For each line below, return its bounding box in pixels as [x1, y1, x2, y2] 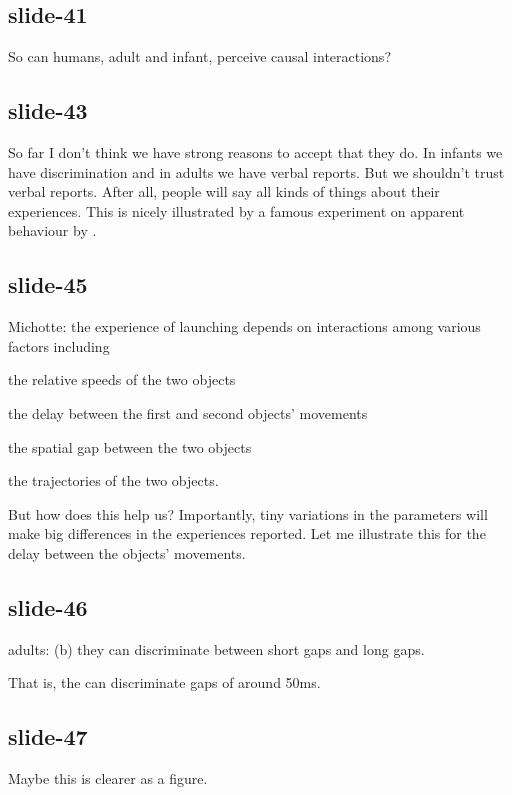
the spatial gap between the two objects [8, 436, 252, 457]
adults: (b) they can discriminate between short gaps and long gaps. [8, 638, 425, 659]
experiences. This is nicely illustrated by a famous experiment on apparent [8, 200, 465, 221]
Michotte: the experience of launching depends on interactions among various [8, 316, 481, 337]
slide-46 [8, 591, 88, 622]
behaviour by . [8, 220, 97, 241]
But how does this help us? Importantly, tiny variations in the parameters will [8, 503, 488, 524]
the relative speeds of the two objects [8, 369, 236, 390]
